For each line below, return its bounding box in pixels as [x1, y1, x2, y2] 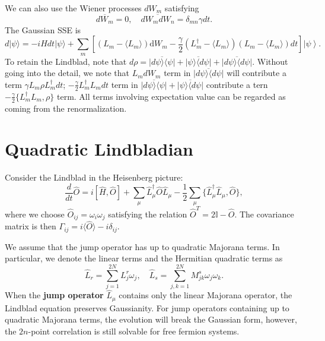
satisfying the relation [108, 207, 187, 220]
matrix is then [5, 220, 56, 232]
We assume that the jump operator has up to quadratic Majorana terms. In [5, 240, 280, 252]
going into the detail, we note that [5, 67, 129, 79]
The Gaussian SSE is [5, 23, 81, 36]
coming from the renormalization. [5, 102, 127, 114]
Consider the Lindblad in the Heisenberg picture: [5, 171, 183, 184]
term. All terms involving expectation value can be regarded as [57, 90, 286, 102]
